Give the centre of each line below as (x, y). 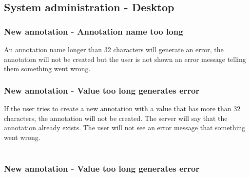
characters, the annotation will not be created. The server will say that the (116, 118)
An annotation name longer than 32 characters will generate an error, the (114, 49)
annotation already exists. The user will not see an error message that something (125, 128)
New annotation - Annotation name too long (94, 31)
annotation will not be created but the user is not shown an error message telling (125, 59)
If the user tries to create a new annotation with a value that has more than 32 (122, 108)
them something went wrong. (47, 69)
